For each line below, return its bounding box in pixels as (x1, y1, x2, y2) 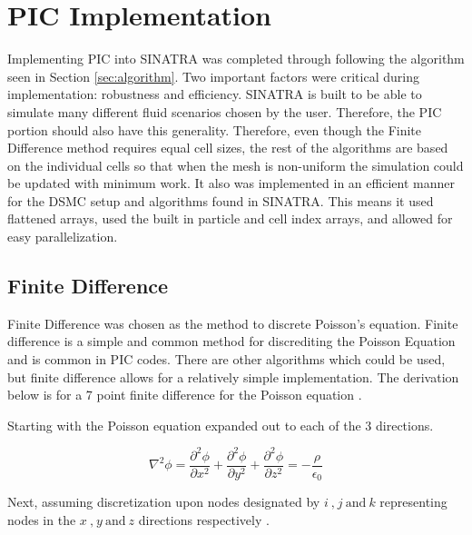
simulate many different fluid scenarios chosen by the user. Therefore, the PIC (7, 102, 442, 121)
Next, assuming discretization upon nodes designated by (7, 492, 320, 511)
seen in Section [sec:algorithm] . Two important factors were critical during (7, 66, 419, 85)
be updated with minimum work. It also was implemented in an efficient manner (7, 173, 455, 193)
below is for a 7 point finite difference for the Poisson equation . (7, 385, 362, 404)
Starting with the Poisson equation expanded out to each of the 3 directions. (7, 415, 434, 434)
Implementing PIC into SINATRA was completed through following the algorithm (7, 49, 465, 68)
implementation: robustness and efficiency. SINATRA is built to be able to (7, 84, 422, 104)
